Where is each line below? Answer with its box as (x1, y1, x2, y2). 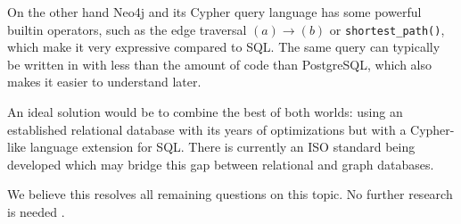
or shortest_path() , (329, 20, 445, 38)
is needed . (7, 203, 65, 220)
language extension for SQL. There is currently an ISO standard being (29, 137, 416, 156)
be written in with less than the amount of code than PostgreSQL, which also (7, 54, 432, 73)
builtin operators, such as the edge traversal (7, 20, 247, 38)
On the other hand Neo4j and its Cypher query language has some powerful (7, 3, 422, 21)
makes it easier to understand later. (7, 72, 202, 91)
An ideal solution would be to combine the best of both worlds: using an (7, 103, 403, 121)
